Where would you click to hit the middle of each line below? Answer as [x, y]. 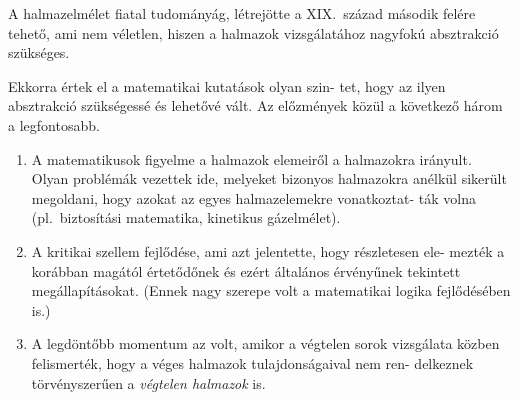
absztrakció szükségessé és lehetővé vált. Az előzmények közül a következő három [255, 105]
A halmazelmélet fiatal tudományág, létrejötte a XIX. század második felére [242, 13]
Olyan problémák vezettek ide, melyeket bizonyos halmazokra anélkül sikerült [269, 178]
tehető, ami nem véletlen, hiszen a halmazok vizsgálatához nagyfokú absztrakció [253, 32]
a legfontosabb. [54, 124]
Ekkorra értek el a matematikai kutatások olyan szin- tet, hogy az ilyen [227, 85]
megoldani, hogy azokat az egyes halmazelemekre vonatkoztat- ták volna [253, 197]
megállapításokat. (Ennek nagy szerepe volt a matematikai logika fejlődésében [271, 290]
